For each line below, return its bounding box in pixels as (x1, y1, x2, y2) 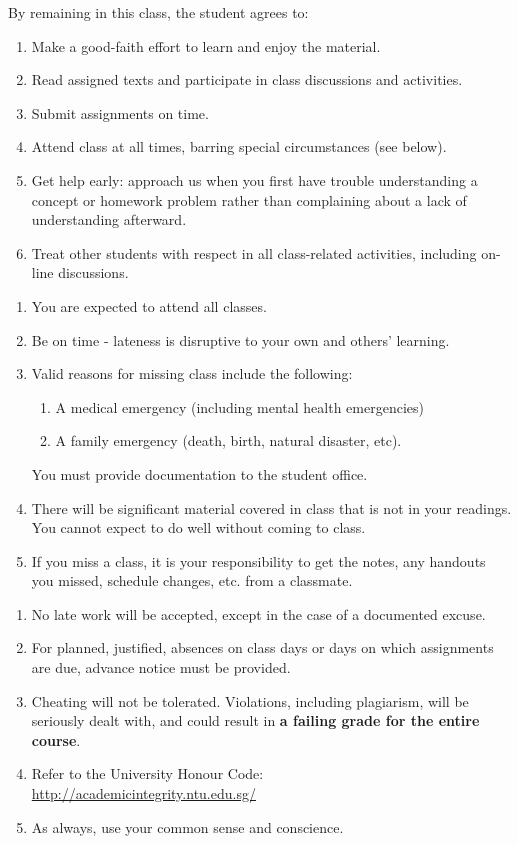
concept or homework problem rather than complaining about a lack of (31, 189, 467, 210)
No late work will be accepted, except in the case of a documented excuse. (31, 603, 486, 624)
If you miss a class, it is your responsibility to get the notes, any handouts (31, 550, 486, 571)
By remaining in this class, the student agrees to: (8, 2, 309, 22)
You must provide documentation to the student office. (31, 463, 368, 484)
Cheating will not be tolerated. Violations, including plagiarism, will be (31, 690, 469, 711)
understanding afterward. (31, 209, 187, 230)
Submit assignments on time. (31, 102, 209, 123)
